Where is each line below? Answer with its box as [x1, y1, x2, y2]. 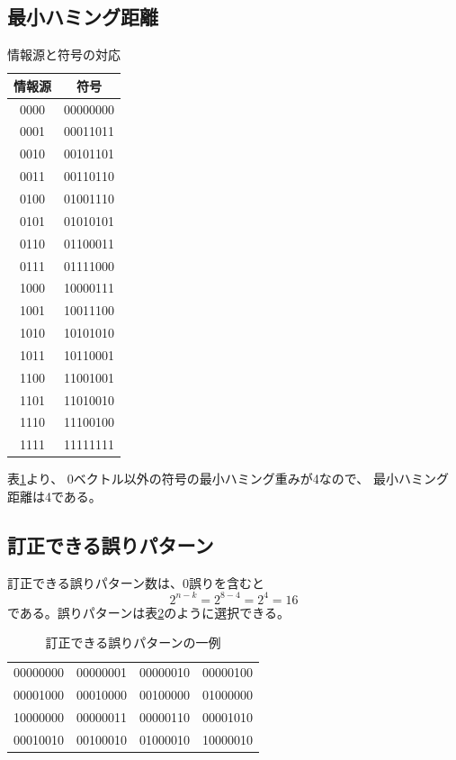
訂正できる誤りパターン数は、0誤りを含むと [7, 573, 265, 592]
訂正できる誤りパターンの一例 [45, 633, 221, 652]
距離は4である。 [7, 486, 102, 505]
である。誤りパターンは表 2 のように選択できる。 [7, 602, 290, 621]
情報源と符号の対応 [7, 45, 121, 64]
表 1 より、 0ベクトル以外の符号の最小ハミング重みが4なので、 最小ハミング [7, 469, 449, 488]
